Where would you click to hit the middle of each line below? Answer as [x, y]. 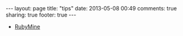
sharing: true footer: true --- [41, 15]
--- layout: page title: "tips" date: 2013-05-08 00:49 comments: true [91, 8]
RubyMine [27, 27]
